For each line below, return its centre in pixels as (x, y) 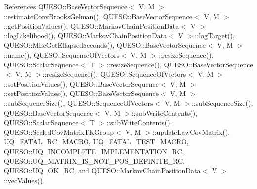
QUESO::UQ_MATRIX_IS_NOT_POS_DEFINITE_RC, (95, 161)
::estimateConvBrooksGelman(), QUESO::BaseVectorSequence (98, 16)
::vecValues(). (24, 180)
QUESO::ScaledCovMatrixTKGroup (59, 132)
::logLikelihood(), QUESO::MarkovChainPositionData (86, 35)
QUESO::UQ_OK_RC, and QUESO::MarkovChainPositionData (102, 171)
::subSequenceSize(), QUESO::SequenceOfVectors (79, 103)
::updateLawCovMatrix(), (191, 132)
